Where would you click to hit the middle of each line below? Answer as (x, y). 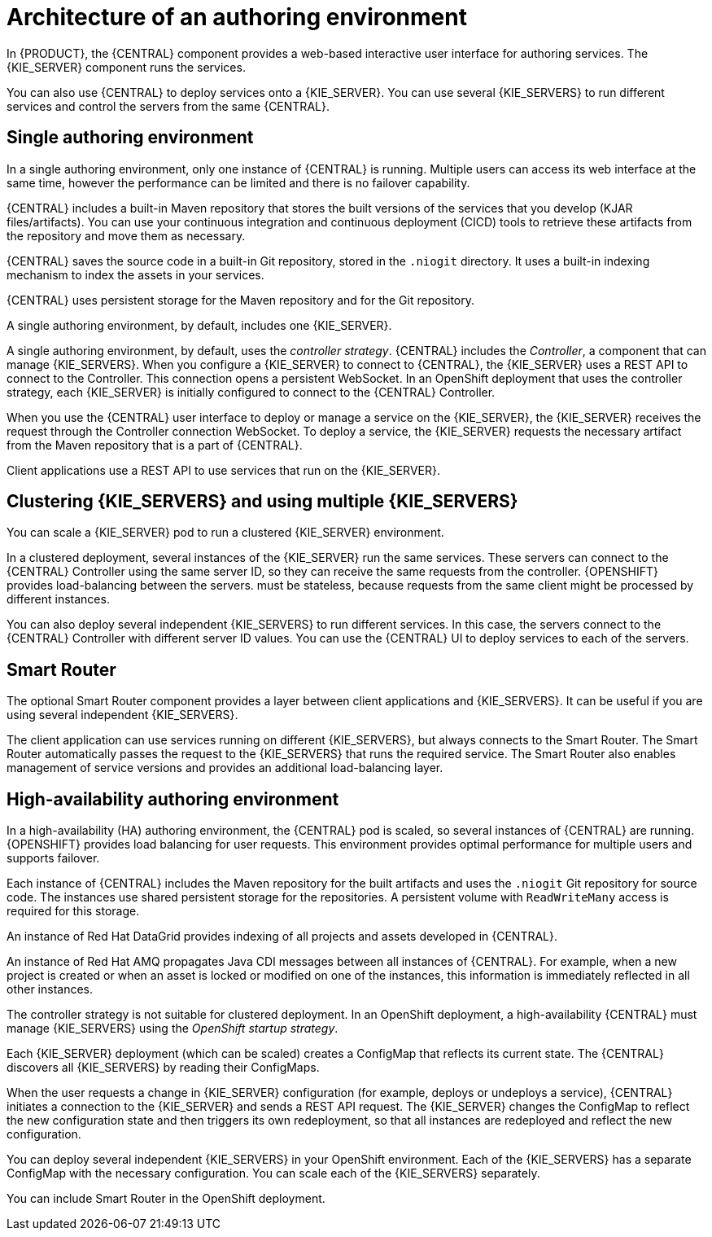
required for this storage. (73, 911)
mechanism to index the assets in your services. (135, 274)
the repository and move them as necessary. (126, 235)
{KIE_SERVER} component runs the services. (126, 67)
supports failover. (53, 858)
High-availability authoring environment (173, 799)
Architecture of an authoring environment (237, 17)
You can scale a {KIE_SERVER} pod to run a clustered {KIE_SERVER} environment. (225, 533)
